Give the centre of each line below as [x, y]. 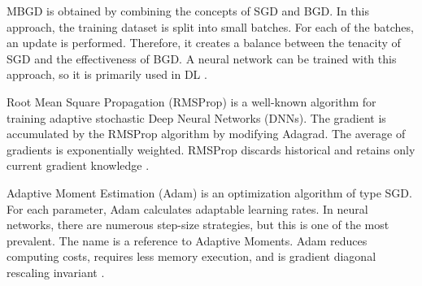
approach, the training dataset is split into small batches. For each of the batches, [210, 26]
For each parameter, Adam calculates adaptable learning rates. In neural [187, 208]
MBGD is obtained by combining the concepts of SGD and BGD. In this [188, 11]
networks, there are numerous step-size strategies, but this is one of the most [198, 225]
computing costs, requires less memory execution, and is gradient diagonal [191, 256]
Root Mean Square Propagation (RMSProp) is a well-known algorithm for [191, 101]
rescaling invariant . [56, 272]
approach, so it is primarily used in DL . [107, 74]
